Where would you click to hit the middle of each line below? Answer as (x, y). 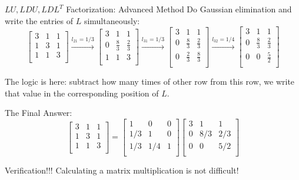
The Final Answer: (39, 113)
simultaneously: (112, 20)
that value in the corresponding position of (82, 93)
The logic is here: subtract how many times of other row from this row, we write (150, 81)
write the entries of (39, 20)
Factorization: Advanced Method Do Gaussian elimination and (179, 9)
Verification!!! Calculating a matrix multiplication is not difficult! (122, 170)
